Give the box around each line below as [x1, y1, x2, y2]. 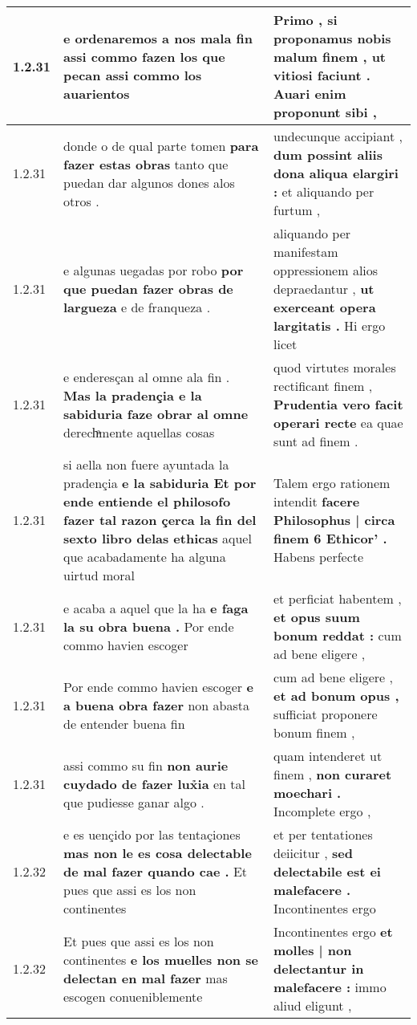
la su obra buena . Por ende [63, 616, 234, 636]
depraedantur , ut [273, 279, 374, 298]
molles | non [273, 941, 352, 959]
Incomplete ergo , [273, 802, 371, 820]
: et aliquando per [273, 182, 374, 201]
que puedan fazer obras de [63, 279, 233, 298]
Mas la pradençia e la [63, 385, 202, 405]
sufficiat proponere [273, 705, 378, 723]
